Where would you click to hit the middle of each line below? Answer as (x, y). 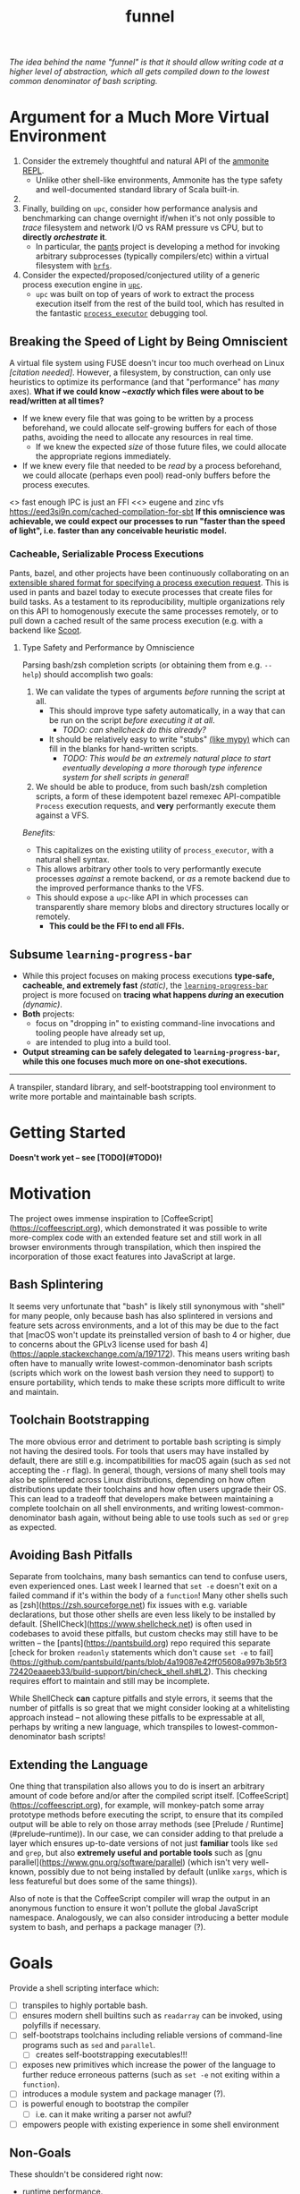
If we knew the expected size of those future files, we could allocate (161, 446)
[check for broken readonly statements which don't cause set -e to (133, 1653)
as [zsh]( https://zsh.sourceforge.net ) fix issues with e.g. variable (129, 1605)
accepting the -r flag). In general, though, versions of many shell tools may (147, 1470)
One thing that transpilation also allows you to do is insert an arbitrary (137, 1786)
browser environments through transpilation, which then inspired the (135, 1246)
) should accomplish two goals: (96, 675)
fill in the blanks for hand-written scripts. (124, 749)
